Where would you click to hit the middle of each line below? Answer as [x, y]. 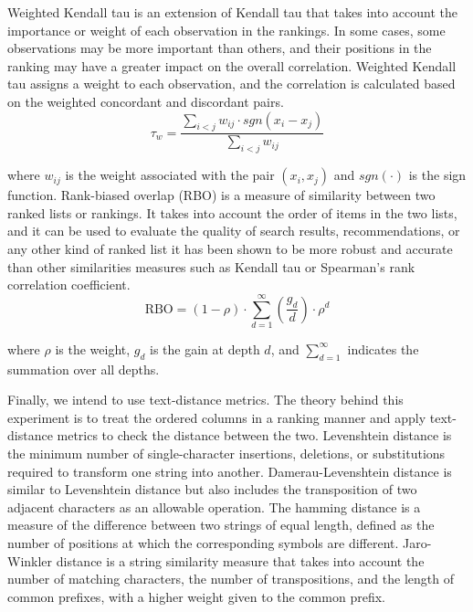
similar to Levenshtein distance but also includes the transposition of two [212, 489]
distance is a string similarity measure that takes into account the [240, 560]
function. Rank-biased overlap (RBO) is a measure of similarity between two [221, 195]
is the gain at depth [205, 348]
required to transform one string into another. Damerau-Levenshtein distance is [230, 471]
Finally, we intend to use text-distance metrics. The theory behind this [205, 400]
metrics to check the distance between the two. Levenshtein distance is [254, 435]
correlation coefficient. [69, 285]
